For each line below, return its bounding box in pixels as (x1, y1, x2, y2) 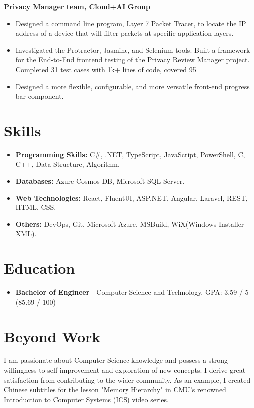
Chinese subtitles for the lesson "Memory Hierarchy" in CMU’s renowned (4, 384, 226, 395)
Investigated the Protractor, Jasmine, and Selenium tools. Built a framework (15, 44, 250, 55)
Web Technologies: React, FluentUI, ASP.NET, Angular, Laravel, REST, (15, 192, 248, 203)
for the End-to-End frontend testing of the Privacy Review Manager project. (15, 54, 250, 65)
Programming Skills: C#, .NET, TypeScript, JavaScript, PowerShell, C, (15, 149, 245, 159)
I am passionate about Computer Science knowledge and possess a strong (4, 355, 228, 365)
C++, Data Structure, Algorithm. (15, 159, 120, 169)
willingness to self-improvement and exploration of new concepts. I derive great (4, 365, 246, 375)
